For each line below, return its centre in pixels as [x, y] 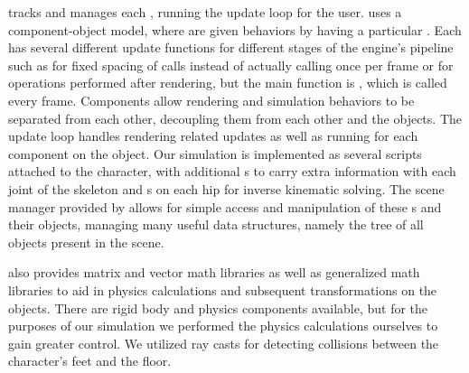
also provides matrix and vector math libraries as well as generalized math [214, 272]
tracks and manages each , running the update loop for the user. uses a [205, 12]
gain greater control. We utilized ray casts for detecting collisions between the [224, 343]
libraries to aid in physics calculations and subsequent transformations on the [223, 289]
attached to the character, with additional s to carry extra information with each [232, 171]
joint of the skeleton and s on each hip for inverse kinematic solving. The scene [226, 188]
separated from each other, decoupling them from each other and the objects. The [235, 118]
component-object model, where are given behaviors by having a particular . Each [235, 29]
